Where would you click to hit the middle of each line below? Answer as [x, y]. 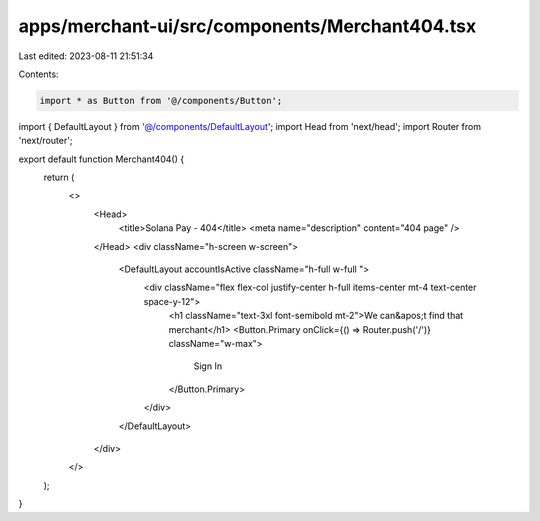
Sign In [208, 366]
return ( [59, 177]
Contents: [38, 74]
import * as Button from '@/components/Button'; [161, 100]
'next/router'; [45, 141]
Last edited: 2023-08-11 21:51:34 [86, 56]
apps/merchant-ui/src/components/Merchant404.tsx [247, 26]
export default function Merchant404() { [101, 159]
